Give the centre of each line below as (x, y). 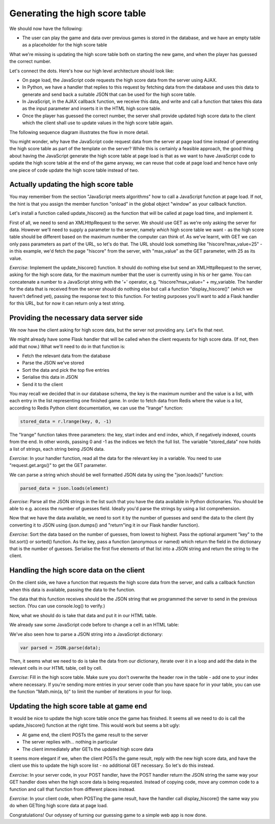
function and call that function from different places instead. (73, 789)
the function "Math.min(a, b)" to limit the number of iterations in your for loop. (91, 692)
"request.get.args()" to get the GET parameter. (58, 465)
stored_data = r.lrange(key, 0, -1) (66, 421)
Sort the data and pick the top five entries (66, 370)
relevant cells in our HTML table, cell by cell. (56, 668)
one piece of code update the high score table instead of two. (74, 170)
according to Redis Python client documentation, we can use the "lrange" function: (96, 408)
